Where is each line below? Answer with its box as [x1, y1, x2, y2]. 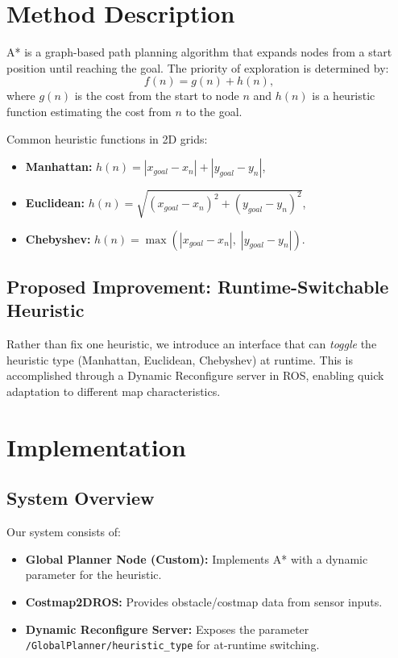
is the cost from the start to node [74, 87, 239, 104]
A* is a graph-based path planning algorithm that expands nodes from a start [6, 44, 392, 60]
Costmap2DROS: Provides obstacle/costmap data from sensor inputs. [25, 593, 383, 610]
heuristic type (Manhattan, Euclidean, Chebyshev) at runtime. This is [6, 351, 353, 368]
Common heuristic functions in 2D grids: [6, 130, 208, 147]
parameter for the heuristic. [25, 566, 162, 583]
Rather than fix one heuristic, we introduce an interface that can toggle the [6, 335, 377, 352]
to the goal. [185, 102, 243, 119]
